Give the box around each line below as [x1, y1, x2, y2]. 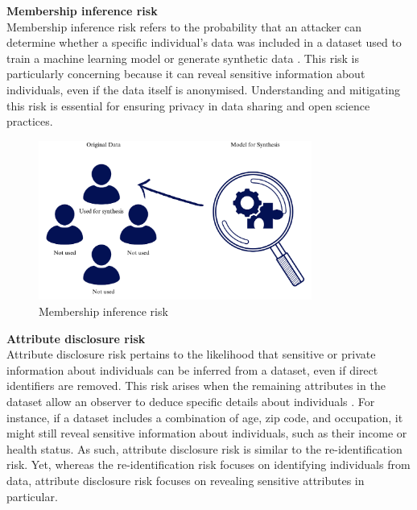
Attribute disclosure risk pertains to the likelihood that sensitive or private [6, 346, 376, 363]
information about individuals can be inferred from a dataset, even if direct [6, 361, 378, 378]
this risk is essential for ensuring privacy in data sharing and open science [6, 97, 370, 114]
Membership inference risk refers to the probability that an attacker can [6, 18, 362, 35]
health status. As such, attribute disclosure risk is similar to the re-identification [6, 440, 403, 457]
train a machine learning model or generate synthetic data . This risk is [6, 49, 359, 66]
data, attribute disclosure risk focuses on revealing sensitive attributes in [6, 472, 365, 489]
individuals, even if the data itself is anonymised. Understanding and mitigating [6, 81, 400, 97]
